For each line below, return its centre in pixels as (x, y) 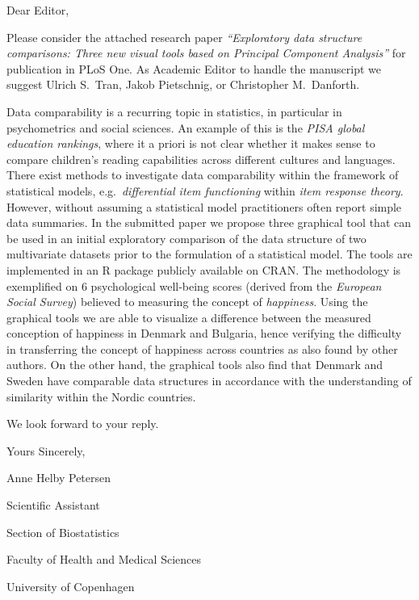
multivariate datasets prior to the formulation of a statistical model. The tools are (209, 254)
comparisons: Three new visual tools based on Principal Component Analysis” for (206, 53)
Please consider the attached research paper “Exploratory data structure (184, 37)
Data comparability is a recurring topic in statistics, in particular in (174, 111)
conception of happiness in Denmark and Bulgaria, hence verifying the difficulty (204, 333)
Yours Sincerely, (46, 450)
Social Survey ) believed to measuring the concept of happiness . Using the (187, 302)
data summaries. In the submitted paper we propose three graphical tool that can (209, 222)
